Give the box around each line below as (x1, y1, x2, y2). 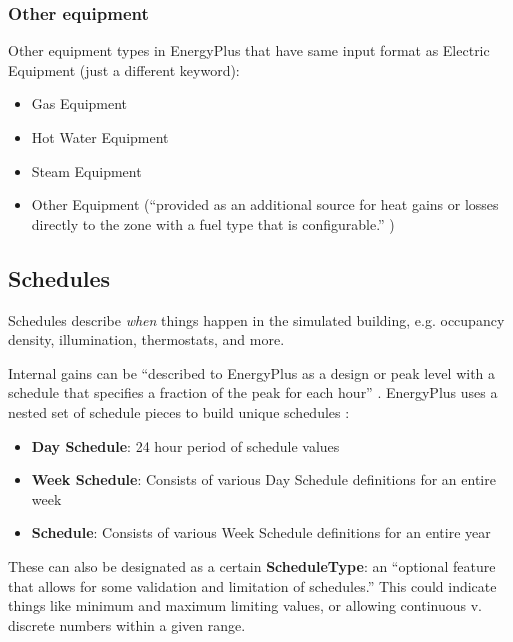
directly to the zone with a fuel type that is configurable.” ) (31, 213, 395, 234)
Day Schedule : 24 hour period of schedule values (31, 435, 340, 456)
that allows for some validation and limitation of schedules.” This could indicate (8, 575, 497, 596)
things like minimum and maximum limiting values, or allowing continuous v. (8, 595, 482, 616)
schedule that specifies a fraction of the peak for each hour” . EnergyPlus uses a (8, 382, 498, 403)
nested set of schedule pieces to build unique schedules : (8, 401, 350, 422)
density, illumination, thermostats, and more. (8, 329, 285, 350)
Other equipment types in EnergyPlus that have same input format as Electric (8, 40, 490, 61)
